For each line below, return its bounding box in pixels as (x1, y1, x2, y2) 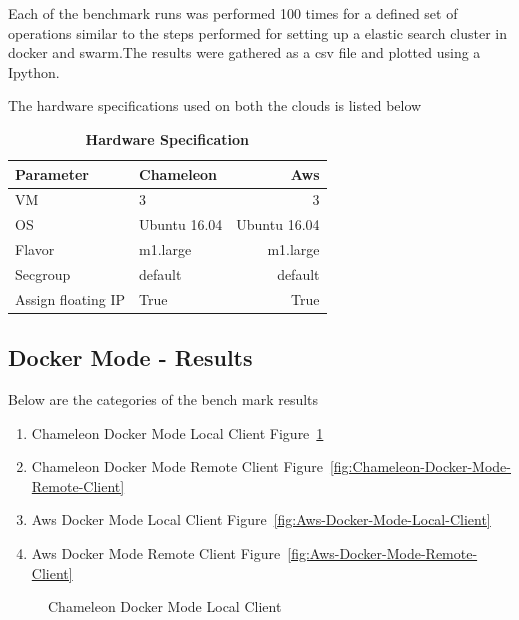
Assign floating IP (15, 288, 126, 309)
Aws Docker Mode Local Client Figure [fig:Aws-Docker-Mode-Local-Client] (31, 509, 491, 530)
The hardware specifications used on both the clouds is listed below (8, 95, 422, 116)
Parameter (15, 163, 89, 184)
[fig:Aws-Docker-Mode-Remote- (287, 543, 478, 564)
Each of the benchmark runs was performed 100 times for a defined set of (8, 3, 458, 23)
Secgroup (15, 263, 71, 284)
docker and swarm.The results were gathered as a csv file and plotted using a (8, 42, 481, 63)
